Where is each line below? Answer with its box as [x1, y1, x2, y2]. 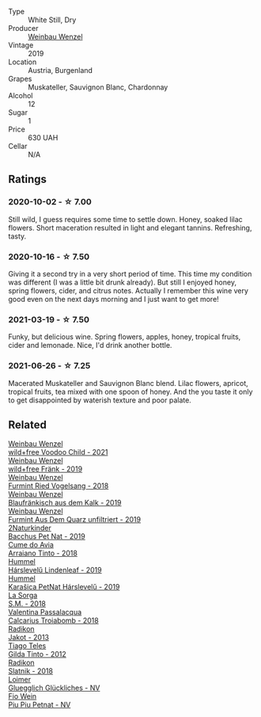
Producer [8, 24, 39, 32]
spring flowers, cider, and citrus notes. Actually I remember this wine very [8, 285, 249, 296]
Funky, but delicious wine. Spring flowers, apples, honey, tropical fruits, [8, 332, 241, 341]
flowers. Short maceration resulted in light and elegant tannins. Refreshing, [8, 223, 252, 232]
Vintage [8, 40, 34, 50]
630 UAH [28, 133, 59, 142]
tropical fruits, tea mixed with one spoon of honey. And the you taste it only [8, 387, 253, 396]
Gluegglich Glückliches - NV [8, 683, 100, 692]
